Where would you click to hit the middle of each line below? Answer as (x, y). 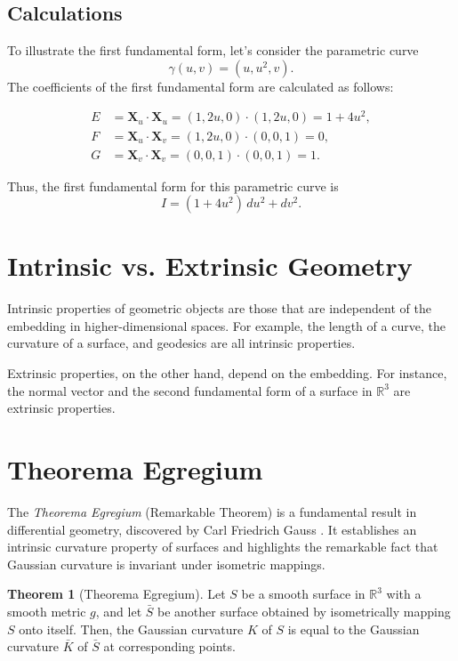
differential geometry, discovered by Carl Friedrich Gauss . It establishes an (212, 529)
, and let (119, 611)
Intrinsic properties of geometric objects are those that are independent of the (219, 308)
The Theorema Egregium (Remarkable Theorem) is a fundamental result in (212, 511)
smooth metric (47, 611)
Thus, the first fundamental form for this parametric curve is (173, 185)
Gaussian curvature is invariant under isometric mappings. (166, 564)
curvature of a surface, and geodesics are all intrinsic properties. (181, 343)
